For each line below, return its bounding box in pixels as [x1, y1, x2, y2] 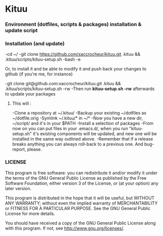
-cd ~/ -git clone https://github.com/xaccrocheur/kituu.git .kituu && [5, 51, 140, 57]
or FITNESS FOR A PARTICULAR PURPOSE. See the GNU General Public [5, 205, 151, 211]
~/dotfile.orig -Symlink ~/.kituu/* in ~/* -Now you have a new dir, [12, 115, 143, 121]
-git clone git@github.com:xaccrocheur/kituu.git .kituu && [5, 81, 121, 87]
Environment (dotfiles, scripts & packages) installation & [5, 21, 142, 28]
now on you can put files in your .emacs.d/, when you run [12, 126, 128, 132]
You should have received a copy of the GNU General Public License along [5, 220, 156, 226]
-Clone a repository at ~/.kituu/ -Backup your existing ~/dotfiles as [12, 110, 147, 116]
